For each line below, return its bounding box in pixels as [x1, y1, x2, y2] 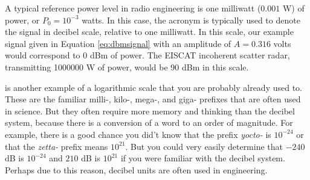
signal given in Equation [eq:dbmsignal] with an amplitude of [5, 37, 231, 49]
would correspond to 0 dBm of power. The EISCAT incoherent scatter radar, [5, 49, 290, 61]
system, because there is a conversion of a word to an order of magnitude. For [5, 116, 293, 129]
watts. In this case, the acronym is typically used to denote [82, 13, 300, 26]
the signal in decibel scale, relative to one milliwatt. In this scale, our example [5, 25, 294, 38]
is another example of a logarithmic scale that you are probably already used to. [5, 81, 302, 93]
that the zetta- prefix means [5, 140, 108, 152]
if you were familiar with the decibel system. [120, 152, 285, 164]
